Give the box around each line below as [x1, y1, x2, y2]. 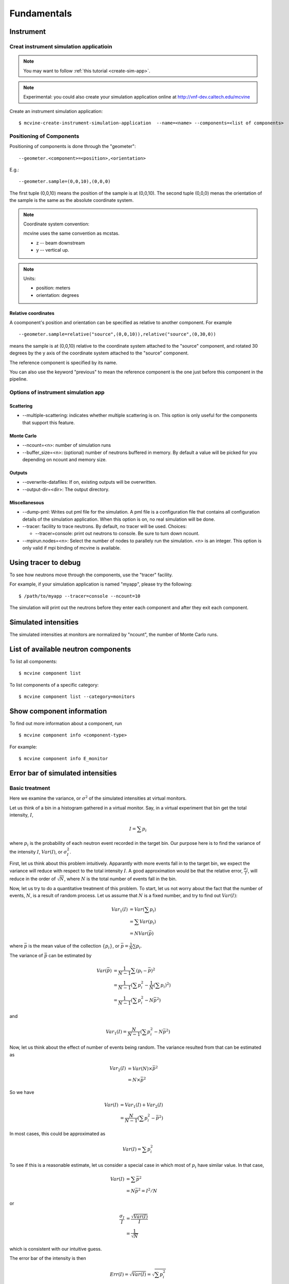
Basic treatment [9, 784, 50, 791]
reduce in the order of [9, 876, 56, 882]
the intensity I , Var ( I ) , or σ [9, 848, 67, 855]
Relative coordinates [9, 310, 55, 316]
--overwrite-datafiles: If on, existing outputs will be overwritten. [22, 479, 157, 485]
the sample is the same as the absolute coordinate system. [9, 197, 134, 203]
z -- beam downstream [36, 239, 85, 246]
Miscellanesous [9, 499, 45, 505]
